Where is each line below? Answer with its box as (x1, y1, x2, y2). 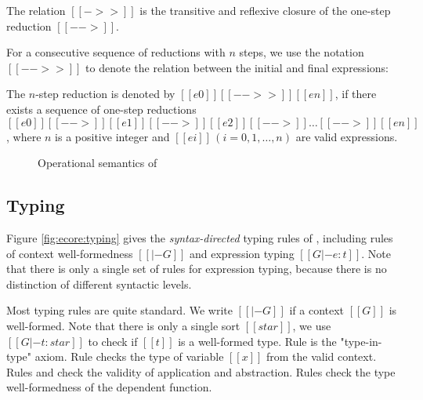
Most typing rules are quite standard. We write (6, 302, 233, 318)
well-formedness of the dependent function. (6, 379, 212, 395)
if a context (289, 302, 345, 318)
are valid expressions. (295, 128, 398, 144)
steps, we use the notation (239, 44, 364, 60)
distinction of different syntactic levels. (6, 275, 192, 292)
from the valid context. (266, 348, 377, 365)
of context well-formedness (6, 245, 133, 261)
